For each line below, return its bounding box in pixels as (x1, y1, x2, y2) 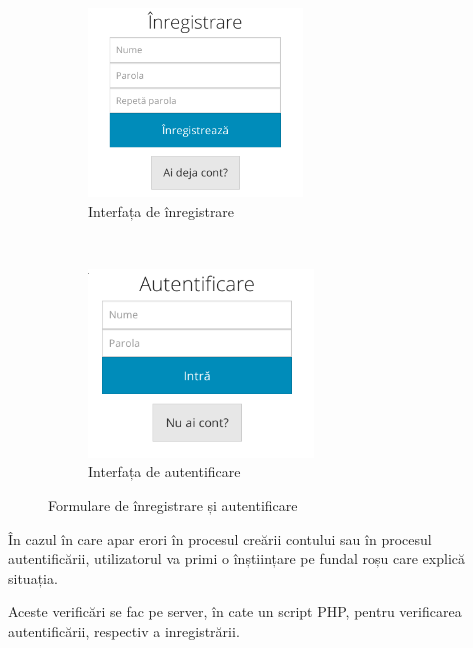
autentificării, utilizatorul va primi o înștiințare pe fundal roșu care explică (8, 548, 466, 569)
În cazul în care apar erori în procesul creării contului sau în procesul (8, 528, 432, 549)
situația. (8, 567, 58, 588)
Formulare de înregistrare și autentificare (48, 494, 298, 515)
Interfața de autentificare (88, 461, 241, 482)
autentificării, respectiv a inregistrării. (8, 620, 240, 641)
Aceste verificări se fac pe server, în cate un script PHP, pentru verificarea (8, 601, 462, 622)
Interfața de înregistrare (88, 200, 235, 221)
